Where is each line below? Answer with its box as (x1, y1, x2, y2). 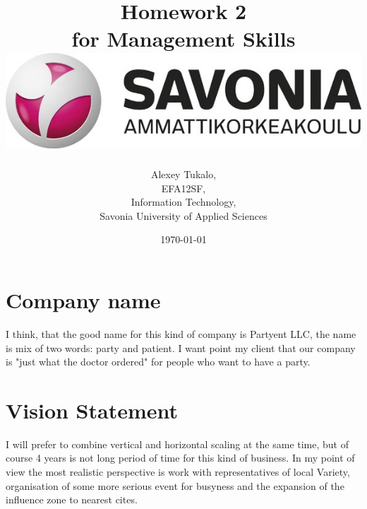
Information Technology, (131, 194, 236, 209)
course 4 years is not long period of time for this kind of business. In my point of (6, 450, 355, 465)
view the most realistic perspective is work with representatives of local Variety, (6, 464, 350, 479)
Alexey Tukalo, (150, 167, 217, 182)
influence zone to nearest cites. (6, 492, 138, 507)
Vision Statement (6, 395, 179, 424)
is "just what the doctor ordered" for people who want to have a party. (6, 354, 311, 369)
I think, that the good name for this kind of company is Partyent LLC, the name (6, 326, 356, 341)
